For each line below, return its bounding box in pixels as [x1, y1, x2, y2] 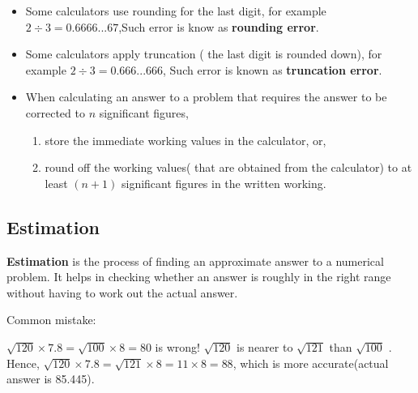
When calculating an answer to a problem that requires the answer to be [25, 88, 387, 105]
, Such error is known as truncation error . [163, 61, 382, 78]
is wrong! [155, 338, 200, 355]
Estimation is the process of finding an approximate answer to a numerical [6, 252, 384, 269]
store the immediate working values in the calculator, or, [45, 131, 326, 148]
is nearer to [237, 338, 293, 355]
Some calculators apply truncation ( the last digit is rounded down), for [25, 45, 382, 62]
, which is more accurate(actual [232, 354, 389, 371]
